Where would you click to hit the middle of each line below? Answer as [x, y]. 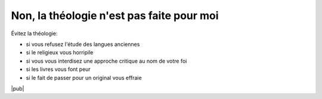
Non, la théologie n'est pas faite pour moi [115, 16]
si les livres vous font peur [58, 69]
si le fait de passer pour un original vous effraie [84, 78]
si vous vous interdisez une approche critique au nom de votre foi [106, 61]
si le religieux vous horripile [60, 52]
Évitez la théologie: [34, 33]
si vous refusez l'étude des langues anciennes [83, 44]
